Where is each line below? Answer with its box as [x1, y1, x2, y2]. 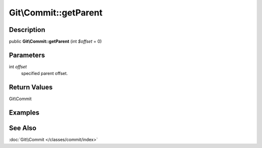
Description [9, 26, 46, 34]
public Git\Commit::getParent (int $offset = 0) [9, 39, 102, 44]
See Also [9, 124, 36, 133]
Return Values [9, 83, 53, 91]
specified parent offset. [21, 71, 68, 76]
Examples [9, 109, 40, 117]
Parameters [9, 51, 45, 59]
